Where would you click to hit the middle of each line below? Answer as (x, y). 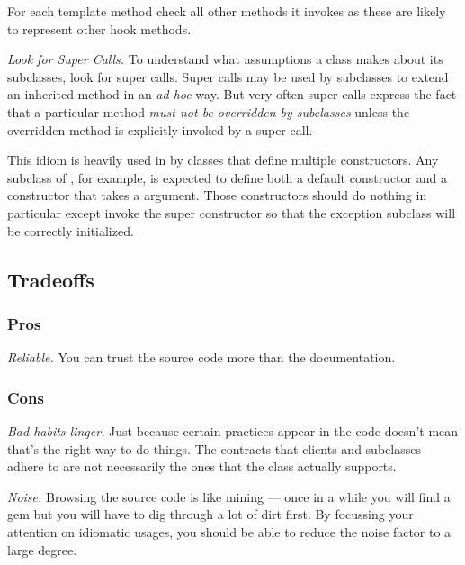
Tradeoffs (51, 279)
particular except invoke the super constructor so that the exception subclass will (232, 212)
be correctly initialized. (71, 230)
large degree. (42, 549)
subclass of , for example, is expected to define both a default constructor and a (227, 177)
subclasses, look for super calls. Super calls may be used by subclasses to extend (228, 76)
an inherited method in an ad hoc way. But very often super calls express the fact (232, 94)
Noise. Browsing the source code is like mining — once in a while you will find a (229, 496)
